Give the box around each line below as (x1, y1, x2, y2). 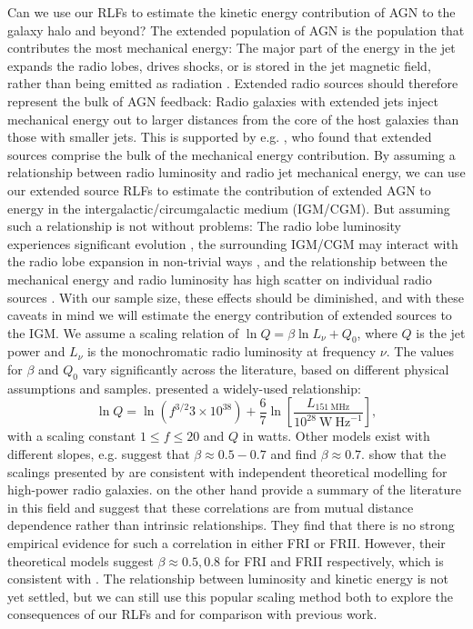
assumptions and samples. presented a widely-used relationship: (7, 378, 361, 397)
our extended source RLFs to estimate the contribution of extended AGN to (7, 180, 431, 199)
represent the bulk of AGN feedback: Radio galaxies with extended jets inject (7, 91, 438, 110)
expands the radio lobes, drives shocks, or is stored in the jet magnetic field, (7, 55, 431, 75)
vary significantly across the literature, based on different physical (82, 360, 449, 379)
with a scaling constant (7, 426, 136, 445)
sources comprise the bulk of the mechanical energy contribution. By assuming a (7, 145, 456, 164)
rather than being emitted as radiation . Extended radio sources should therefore (7, 74, 458, 93)
